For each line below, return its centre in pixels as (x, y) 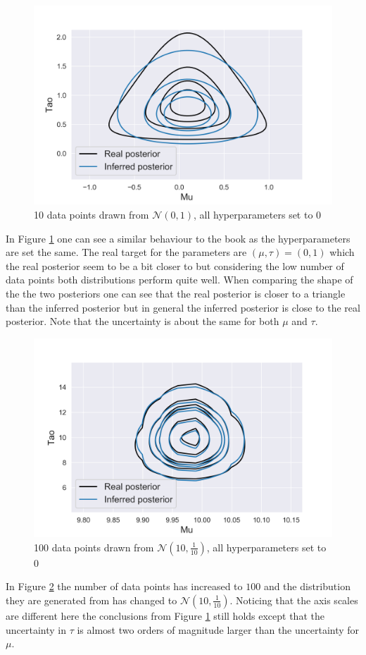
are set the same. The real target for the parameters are (126, 252)
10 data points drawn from (91, 214)
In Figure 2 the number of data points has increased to (124, 586)
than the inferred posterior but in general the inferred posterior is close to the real (183, 307)
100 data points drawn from (94, 547)
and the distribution (307, 586)
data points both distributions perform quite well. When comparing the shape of (179, 280)
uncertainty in (36, 629)
